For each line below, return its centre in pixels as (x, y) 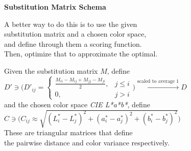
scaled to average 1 (158, 82)
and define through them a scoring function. (73, 43)
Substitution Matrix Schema (55, 7)
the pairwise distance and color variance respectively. (87, 142)
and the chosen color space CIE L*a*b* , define (77, 104)
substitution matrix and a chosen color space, (75, 34)
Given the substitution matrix (51, 70)
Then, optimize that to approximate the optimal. (81, 54)
